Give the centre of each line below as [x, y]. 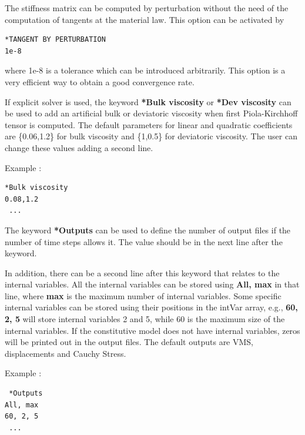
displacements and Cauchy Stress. [66, 353]
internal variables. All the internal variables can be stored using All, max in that [152, 284]
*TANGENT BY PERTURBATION [55, 40]
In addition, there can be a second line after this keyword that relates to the [142, 272]
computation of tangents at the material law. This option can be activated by [145, 19]
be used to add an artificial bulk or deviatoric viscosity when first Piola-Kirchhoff [151, 113]
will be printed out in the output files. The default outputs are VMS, [129, 342]
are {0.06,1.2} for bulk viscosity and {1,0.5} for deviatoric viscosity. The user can [151, 136]
